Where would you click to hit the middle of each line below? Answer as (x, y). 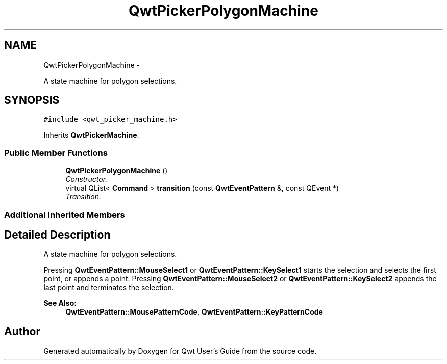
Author (22, 331)
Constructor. (86, 179)
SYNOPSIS (32, 100)
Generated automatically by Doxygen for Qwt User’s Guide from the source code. (180, 351)
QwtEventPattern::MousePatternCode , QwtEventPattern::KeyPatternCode (194, 312)
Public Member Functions (56, 153)
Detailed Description (57, 235)
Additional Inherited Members (65, 214)
